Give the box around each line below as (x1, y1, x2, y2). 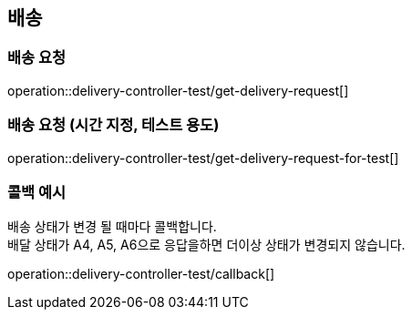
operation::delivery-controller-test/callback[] (7, 266, 275, 282)
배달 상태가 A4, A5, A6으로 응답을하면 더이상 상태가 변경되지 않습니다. (7, 237, 406, 253)
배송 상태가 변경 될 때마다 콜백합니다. (7, 219, 217, 235)
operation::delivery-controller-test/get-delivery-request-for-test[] (7, 149, 399, 166)
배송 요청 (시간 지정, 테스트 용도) (7, 116, 220, 135)
